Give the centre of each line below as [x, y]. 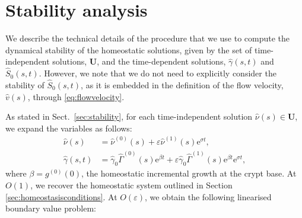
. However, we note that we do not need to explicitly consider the [158, 73]
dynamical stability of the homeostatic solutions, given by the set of [129, 49]
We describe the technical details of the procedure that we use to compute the [148, 38]
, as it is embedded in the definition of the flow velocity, [182, 84]
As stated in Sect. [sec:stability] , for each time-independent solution [129, 116]
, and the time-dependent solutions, [161, 61]
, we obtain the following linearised [208, 196]
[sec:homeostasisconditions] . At [61, 196]
